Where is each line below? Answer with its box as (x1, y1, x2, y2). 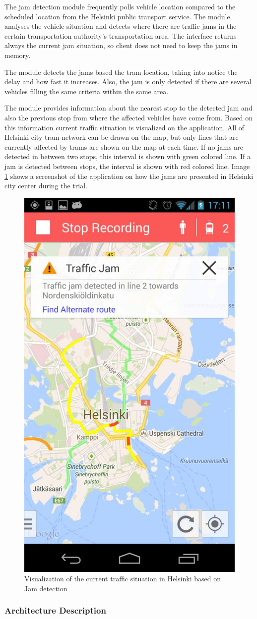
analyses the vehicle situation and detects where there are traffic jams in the (4, 21, 237, 31)
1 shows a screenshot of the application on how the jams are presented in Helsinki (4, 170, 254, 181)
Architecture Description (4, 604, 106, 617)
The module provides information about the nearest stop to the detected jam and (4, 103, 253, 113)
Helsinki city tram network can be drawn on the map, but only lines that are (4, 132, 239, 142)
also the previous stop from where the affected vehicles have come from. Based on (4, 112, 253, 122)
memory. (4, 50, 31, 60)
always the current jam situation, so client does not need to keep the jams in (4, 40, 238, 51)
